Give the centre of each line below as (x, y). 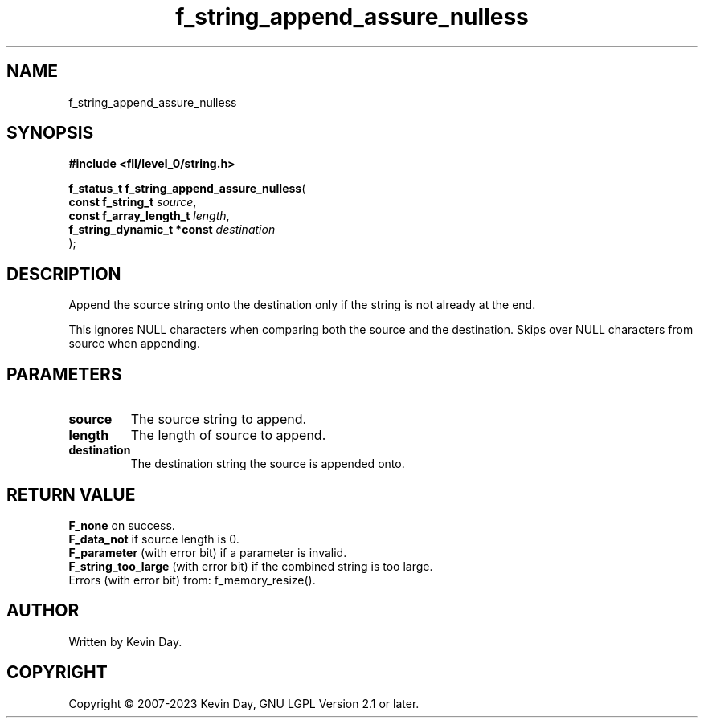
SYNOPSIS (50, 133)
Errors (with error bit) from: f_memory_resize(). (192, 580)
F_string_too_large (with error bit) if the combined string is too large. (251, 566)
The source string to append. (219, 419)
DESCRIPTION (64, 274)
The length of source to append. (228, 435)
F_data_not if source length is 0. (154, 539)
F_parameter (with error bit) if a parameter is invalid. (208, 552)
